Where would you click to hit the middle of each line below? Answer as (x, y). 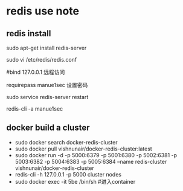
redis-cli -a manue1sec (35, 109)
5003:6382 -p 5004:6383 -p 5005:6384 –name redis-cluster (91, 161)
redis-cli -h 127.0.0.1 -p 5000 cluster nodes (68, 174)
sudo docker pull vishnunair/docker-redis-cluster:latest (83, 149)
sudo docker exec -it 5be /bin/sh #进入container (75, 181)
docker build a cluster (48, 128)
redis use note (43, 11)
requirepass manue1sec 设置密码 (47, 85)
